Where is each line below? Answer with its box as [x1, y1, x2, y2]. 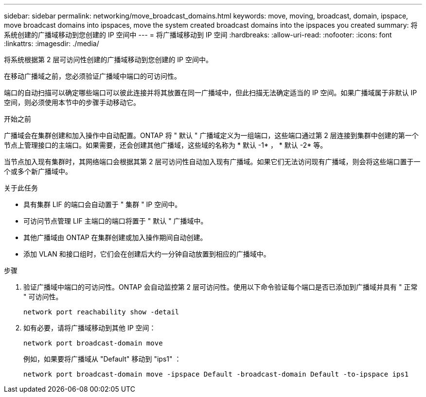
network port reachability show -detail [23, 308, 179, 316]
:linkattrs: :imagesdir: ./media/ [4, 39, 99, 48]
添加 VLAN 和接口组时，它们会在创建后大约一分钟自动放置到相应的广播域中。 [23, 250, 270, 258]
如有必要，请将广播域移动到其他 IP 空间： [23, 324, 156, 332]
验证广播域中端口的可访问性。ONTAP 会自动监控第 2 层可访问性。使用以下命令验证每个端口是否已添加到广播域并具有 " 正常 [23, 283, 418, 291]
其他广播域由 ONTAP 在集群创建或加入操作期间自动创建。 [23, 233, 207, 242]
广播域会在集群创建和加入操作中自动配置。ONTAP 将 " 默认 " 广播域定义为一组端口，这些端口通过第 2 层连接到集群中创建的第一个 [4, 131, 419, 139]
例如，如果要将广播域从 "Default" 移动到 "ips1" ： [23, 355, 181, 363]
